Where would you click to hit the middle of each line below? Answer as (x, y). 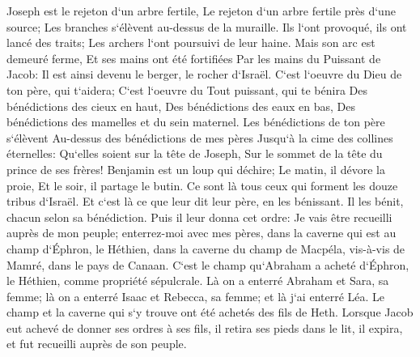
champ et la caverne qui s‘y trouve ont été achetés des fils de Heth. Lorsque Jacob (210, 312)
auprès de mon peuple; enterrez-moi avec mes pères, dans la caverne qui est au (202, 233)
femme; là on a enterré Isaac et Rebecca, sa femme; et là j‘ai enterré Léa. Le (196, 296)
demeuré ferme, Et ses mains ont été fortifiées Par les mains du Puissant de (194, 58)
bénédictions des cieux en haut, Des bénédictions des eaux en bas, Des (181, 106)
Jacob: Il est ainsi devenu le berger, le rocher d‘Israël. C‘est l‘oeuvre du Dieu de (204, 74)
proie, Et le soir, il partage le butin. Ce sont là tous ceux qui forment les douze (202, 185)
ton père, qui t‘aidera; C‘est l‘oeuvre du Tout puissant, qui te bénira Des (187, 89)
